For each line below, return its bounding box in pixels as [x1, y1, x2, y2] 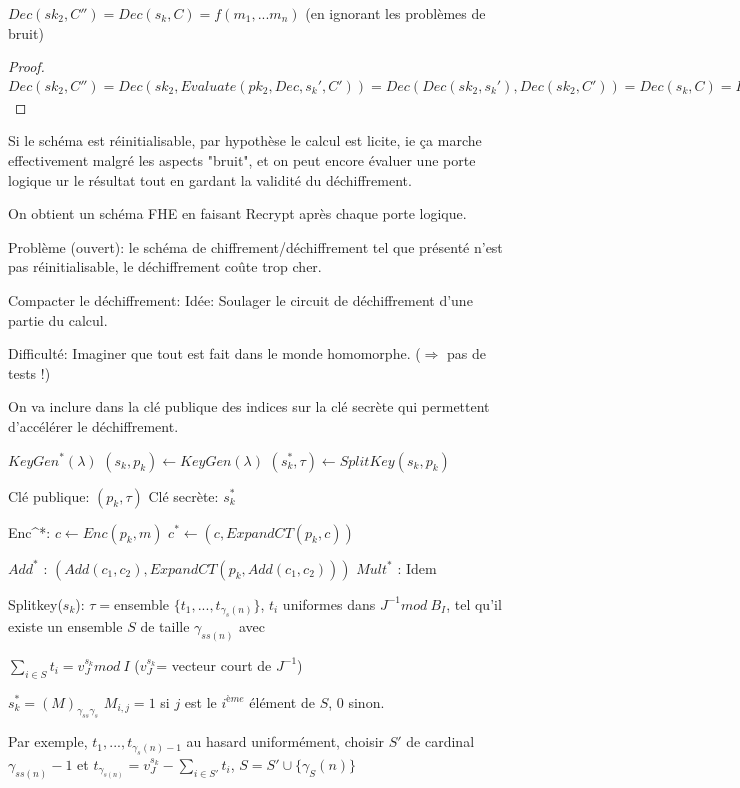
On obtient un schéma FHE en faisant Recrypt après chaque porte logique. [8, 203, 467, 224]
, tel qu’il [446, 593, 502, 614]
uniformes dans [282, 593, 376, 614]
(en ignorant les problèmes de [305, 3, 486, 23]
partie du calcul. [8, 309, 108, 330]
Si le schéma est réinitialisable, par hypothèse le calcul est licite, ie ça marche [8, 130, 482, 151]
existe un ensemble [8, 615, 123, 636]
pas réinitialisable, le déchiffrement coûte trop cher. [8, 256, 322, 277]
